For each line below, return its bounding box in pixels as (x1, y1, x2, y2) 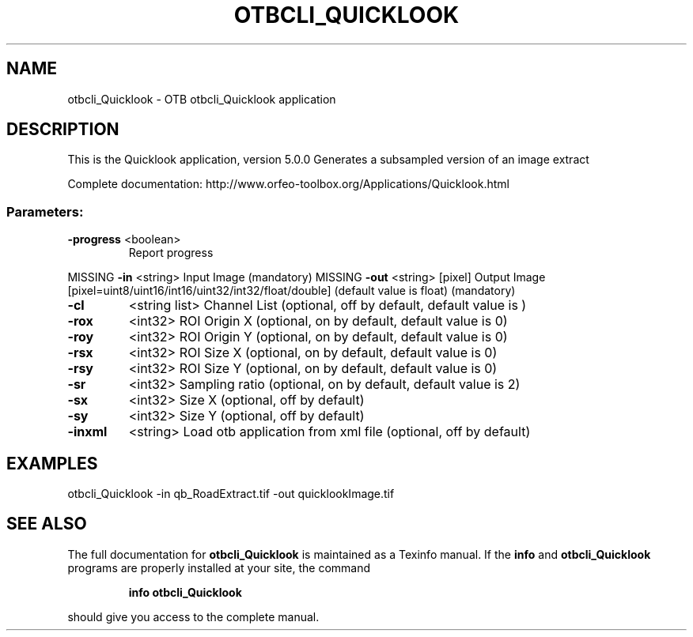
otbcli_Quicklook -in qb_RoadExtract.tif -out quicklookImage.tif (67, 487, 395, 501)
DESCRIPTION (6, 119, 119, 140)
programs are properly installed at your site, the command (67, 560, 371, 575)
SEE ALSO (6, 514, 87, 534)
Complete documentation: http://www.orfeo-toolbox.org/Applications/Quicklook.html (67, 177, 509, 191)
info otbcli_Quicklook (128, 585, 242, 599)
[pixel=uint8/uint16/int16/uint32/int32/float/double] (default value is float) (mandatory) (67, 284, 516, 298)
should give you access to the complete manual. (67, 609, 320, 624)
